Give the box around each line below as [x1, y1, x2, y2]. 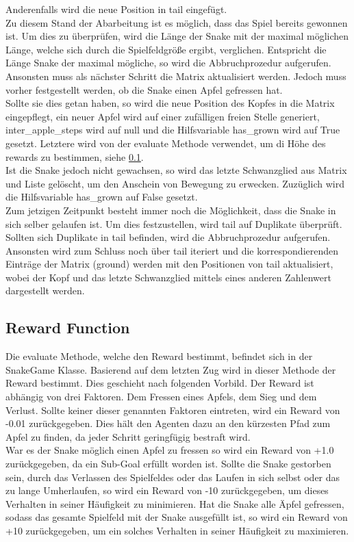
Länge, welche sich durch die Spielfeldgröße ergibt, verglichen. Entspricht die [5, 42, 327, 56]
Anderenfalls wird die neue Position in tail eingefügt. [5, 2, 227, 16]
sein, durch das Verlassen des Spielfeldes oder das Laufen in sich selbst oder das [5, 469, 340, 484]
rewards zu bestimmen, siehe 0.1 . [5, 149, 144, 164]
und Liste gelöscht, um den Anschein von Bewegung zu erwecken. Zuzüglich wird [5, 176, 344, 190]
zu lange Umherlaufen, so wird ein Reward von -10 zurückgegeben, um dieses [5, 483, 329, 498]
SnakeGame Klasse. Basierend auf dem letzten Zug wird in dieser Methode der [5, 362, 336, 376]
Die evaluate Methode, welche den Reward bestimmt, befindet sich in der [5, 349, 313, 363]
